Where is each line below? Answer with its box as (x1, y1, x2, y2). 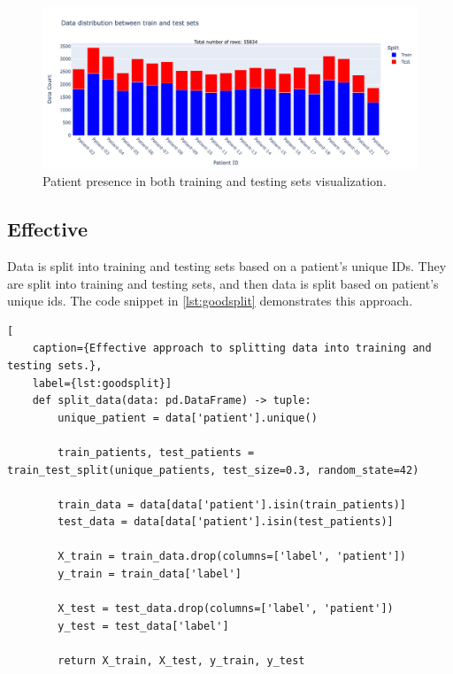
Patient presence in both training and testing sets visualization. (42, 172, 387, 190)
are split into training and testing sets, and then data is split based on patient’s (7, 274, 439, 292)
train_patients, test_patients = (58, 445, 255, 459)
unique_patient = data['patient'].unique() (58, 411, 318, 424)
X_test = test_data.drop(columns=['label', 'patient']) (58, 602, 394, 616)
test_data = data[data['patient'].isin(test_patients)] (58, 515, 394, 529)
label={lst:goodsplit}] (32, 376, 173, 390)
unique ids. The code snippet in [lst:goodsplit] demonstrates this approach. (7, 291, 413, 310)
